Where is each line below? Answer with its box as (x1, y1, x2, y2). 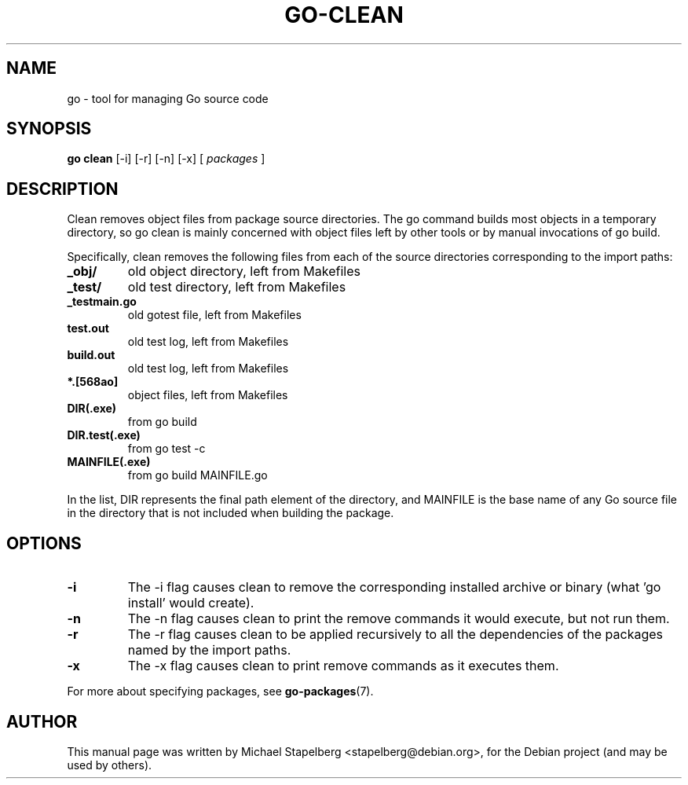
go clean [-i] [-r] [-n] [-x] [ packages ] (67, 152, 265, 166)
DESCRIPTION (6, 178, 119, 199)
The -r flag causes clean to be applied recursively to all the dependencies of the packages (127, 626, 663, 643)
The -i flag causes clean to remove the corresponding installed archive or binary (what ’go (127, 579, 661, 596)
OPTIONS (6, 533, 82, 553)
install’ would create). (127, 595, 254, 611)
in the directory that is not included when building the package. (67, 506, 394, 520)
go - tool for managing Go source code (67, 91, 269, 105)
